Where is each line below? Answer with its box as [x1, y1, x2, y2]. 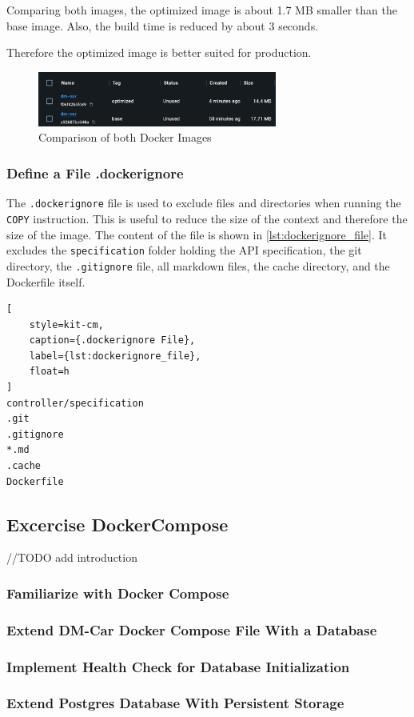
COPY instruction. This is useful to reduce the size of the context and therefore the [6, 210, 408, 226]
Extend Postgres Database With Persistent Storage [6, 693, 344, 713]
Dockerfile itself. [6, 273, 86, 290]
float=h [29, 366, 70, 378]
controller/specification [6, 397, 144, 409]
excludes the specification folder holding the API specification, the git [6, 242, 362, 258]
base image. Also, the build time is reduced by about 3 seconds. [6, 17, 319, 34]
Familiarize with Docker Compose [6, 583, 229, 603]
